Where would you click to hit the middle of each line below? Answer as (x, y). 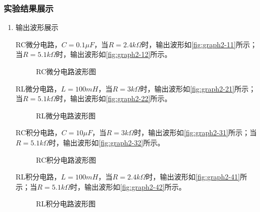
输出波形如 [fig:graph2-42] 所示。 (135, 186)
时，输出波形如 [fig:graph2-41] (193, 177)
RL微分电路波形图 (66, 115)
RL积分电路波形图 (66, 204)
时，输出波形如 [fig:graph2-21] (187, 88)
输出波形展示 (37, 27)
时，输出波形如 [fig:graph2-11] (189, 44)
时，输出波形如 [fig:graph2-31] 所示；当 (195, 132)
